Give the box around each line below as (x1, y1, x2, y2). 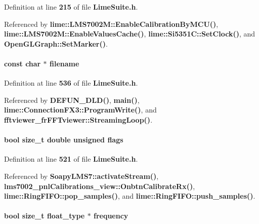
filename (49, 58, 79, 68)
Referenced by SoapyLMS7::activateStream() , (4, 170, 159, 181)
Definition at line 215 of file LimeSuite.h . (4, 2, 138, 12)
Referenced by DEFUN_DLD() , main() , (4, 94, 140, 105)
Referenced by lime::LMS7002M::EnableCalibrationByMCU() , (4, 18, 219, 29)
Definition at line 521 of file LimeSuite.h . (4, 154, 138, 164)
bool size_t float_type (4, 210, 85, 221)
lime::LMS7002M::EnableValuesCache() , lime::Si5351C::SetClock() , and (4, 28, 255, 39)
